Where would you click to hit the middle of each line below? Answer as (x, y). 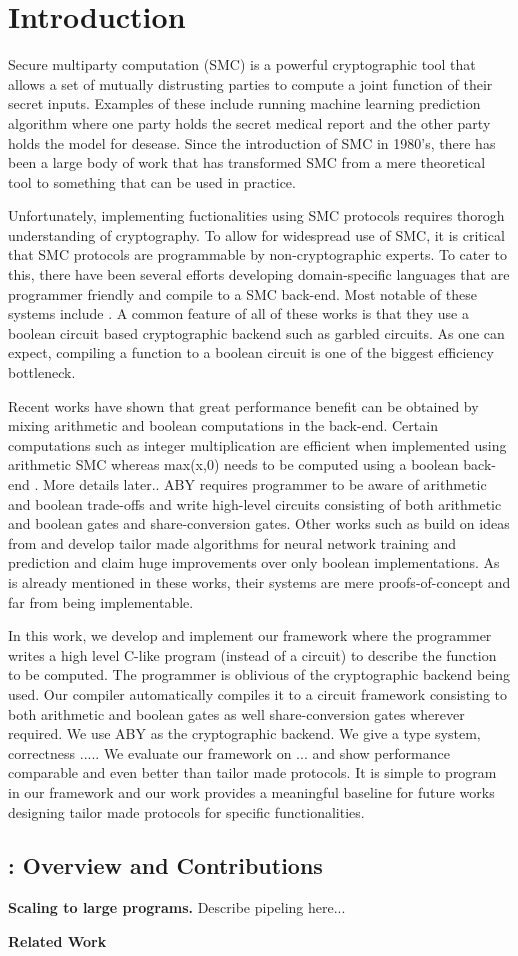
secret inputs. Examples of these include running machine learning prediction (244, 103)
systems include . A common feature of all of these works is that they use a (238, 313)
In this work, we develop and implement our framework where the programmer (250, 635)
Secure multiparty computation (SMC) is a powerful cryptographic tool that (242, 64)
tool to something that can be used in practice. (152, 181)
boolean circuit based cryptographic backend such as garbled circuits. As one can (256, 332)
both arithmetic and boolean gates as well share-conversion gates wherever (236, 713)
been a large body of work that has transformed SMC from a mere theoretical (247, 162)
